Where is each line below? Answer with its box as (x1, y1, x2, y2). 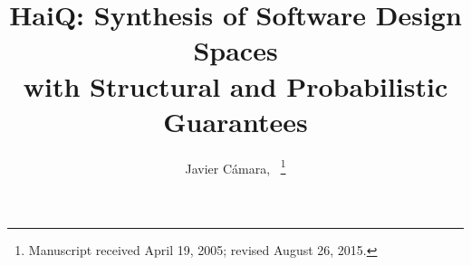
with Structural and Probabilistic (23, 67, 448, 104)
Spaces (193, 32, 278, 69)
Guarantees (163, 102, 308, 139)
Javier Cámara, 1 (185, 156, 286, 177)
